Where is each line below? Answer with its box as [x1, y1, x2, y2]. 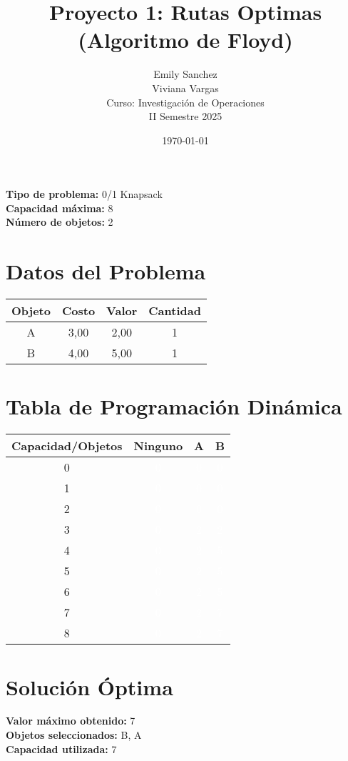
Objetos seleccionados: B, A [6, 727, 142, 742]
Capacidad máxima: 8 [6, 200, 113, 215]
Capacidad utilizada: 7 [6, 741, 117, 756]
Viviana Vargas [152, 80, 219, 95]
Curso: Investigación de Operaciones [106, 94, 265, 109]
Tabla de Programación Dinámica [6, 392, 342, 421]
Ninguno [133, 437, 183, 454]
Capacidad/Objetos [11, 437, 123, 454]
